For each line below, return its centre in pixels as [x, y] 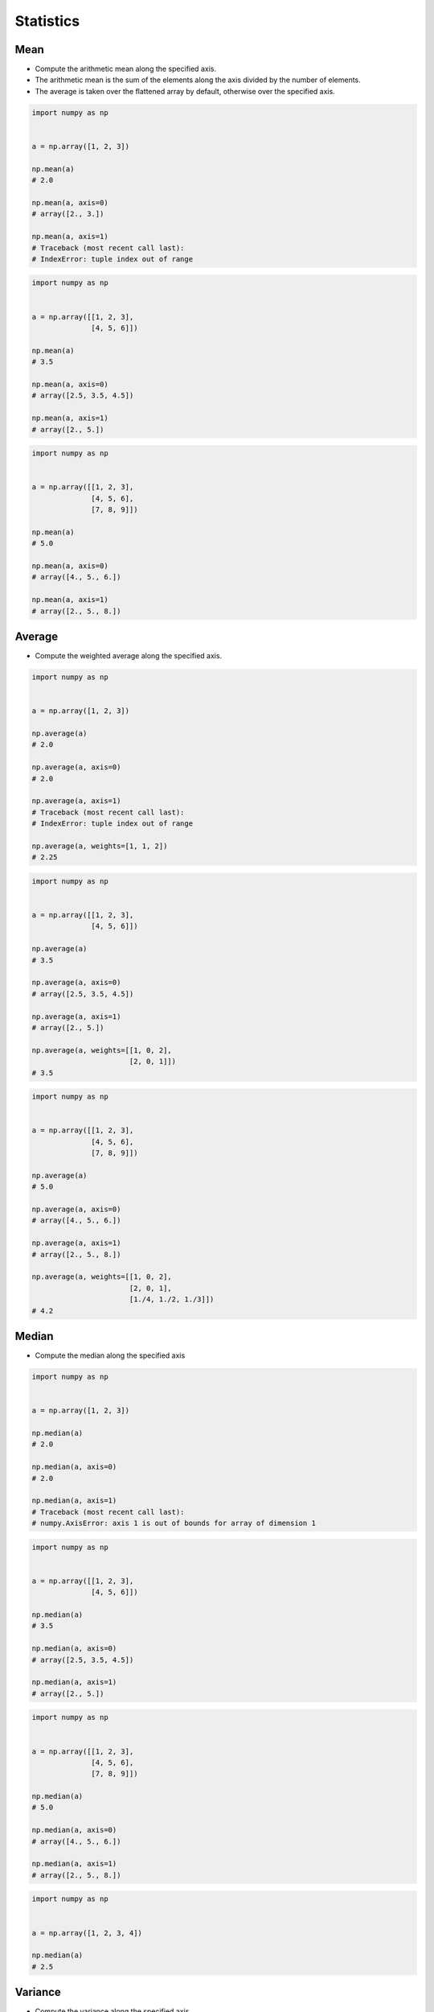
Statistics [47, 21]
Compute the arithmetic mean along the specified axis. [126, 69]
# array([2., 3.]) [68, 214]
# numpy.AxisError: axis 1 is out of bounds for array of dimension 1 [174, 1523]
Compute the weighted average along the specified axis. [129, 656]
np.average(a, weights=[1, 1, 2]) [100, 846]
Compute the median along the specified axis [110, 1355]
